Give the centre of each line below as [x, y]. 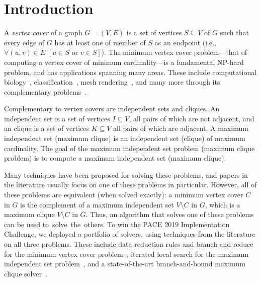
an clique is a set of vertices [47, 128]
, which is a [223, 204]
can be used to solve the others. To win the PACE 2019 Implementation [117, 224]
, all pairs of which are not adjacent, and [192, 118]
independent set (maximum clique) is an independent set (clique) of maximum [125, 138]
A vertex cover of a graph [43, 32]
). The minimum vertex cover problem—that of [174, 52]
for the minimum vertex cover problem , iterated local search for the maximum [126, 254]
